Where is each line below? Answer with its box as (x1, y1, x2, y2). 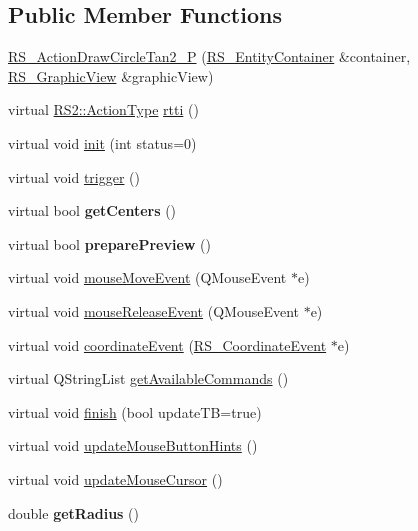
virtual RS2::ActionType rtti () (8, 99, 199, 120)
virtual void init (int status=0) (8, 132, 197, 153)
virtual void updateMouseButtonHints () (8, 435, 258, 456)
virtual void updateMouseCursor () (8, 468, 223, 489)
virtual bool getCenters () (8, 200, 177, 221)
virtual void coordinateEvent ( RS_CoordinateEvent (8, 334, 327, 355)
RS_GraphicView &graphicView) (8, 65, 214, 86)
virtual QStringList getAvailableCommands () (8, 368, 289, 389)
